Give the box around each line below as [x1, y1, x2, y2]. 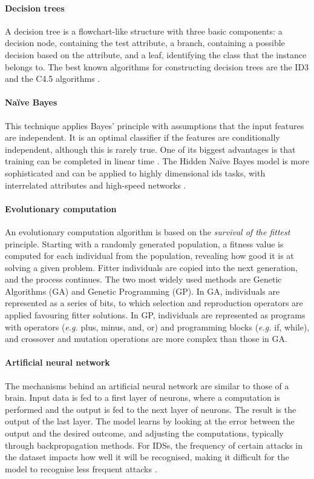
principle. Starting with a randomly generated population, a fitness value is [5, 237, 284, 250]
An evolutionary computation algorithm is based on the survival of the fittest [5, 225, 290, 238]
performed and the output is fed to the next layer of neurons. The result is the [5, 403, 296, 415]
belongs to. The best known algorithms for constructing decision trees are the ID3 [5, 60, 309, 73]
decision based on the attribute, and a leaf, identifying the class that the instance [5, 48, 307, 61]
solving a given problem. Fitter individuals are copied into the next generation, [5, 261, 298, 273]
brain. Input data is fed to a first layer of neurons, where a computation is [5, 391, 280, 404]
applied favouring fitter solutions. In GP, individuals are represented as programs [5, 309, 306, 321]
